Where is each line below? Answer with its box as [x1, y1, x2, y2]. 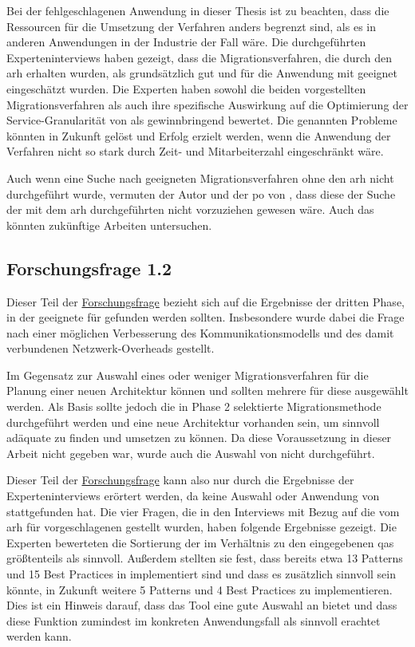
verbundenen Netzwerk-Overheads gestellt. [6, 340, 215, 357]
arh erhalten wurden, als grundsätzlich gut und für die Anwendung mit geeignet [6, 65, 398, 81]
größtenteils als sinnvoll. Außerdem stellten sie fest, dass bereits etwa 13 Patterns [6, 550, 403, 566]
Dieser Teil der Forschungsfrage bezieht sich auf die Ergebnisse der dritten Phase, [6, 293, 405, 310]
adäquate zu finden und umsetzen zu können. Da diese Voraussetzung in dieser [6, 429, 392, 446]
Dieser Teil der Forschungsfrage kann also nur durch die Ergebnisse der [6, 471, 354, 488]
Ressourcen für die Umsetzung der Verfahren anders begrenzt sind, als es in [6, 18, 376, 34]
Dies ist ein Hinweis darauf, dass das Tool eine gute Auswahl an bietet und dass [6, 597, 397, 613]
